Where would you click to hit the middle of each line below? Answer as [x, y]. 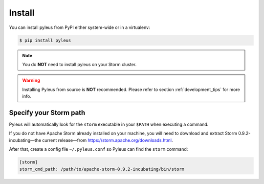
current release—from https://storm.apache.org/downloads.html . [108, 140]
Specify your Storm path [47, 113]
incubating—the [25, 140]
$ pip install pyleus [45, 40]
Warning [31, 80]
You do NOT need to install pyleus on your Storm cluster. [79, 64]
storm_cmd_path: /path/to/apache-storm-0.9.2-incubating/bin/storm [102, 169]
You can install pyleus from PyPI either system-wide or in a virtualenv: [79, 27]
